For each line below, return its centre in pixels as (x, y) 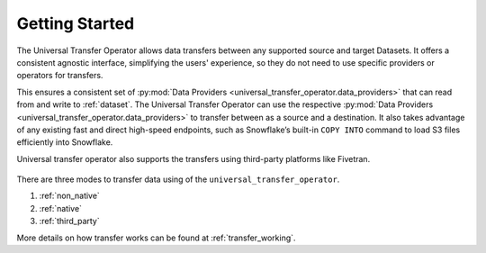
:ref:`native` (61, 208)
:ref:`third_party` (69, 221)
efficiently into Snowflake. (65, 142)
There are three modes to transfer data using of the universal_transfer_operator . (178, 179)
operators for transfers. (60, 76)
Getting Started (76, 23)
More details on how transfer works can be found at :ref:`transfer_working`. (156, 238)
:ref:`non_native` (70, 196)
